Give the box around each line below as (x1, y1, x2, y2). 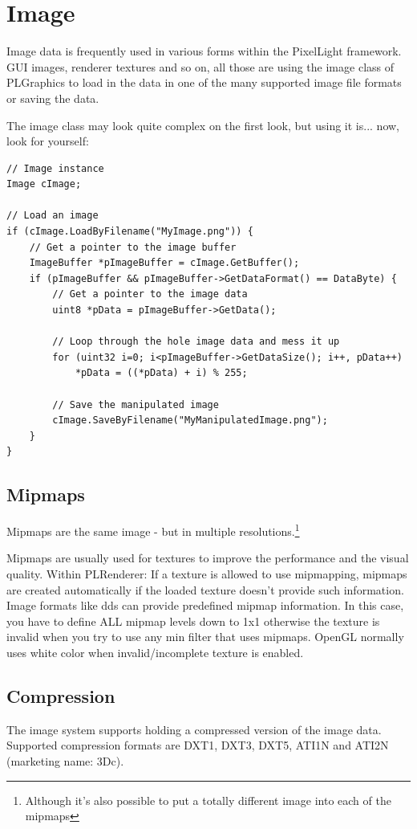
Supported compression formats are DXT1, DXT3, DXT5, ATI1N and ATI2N (6, 737, 389, 753)
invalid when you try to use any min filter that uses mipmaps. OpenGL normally (6, 628, 404, 645)
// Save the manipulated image (52, 398, 219, 410)
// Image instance (6, 162, 104, 174)
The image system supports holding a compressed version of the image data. (6, 721, 382, 737)
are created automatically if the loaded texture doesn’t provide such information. (6, 581, 404, 598)
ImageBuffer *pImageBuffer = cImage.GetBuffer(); (29, 257, 300, 269)
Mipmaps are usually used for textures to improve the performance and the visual (6, 549, 409, 566)
